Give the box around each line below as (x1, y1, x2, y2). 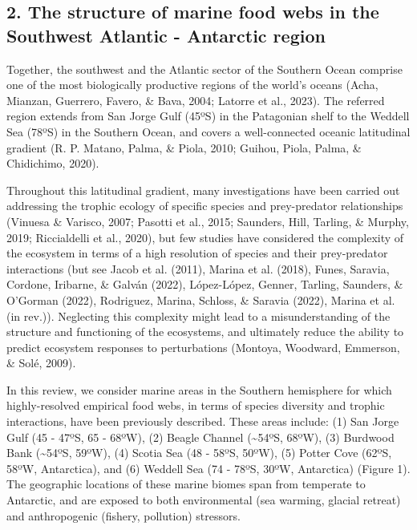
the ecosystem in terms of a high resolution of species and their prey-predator (6, 245, 388, 261)
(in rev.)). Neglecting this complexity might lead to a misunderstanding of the (6, 307, 391, 324)
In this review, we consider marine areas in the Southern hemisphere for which (6, 381, 392, 398)
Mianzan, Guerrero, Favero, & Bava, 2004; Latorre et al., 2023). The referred (6, 91, 385, 108)
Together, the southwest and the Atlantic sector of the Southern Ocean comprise (6, 60, 403, 77)
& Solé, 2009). (6, 354, 76, 371)
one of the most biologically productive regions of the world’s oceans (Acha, (6, 76, 379, 93)
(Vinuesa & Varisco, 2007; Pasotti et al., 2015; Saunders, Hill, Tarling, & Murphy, (6, 212, 409, 229)
